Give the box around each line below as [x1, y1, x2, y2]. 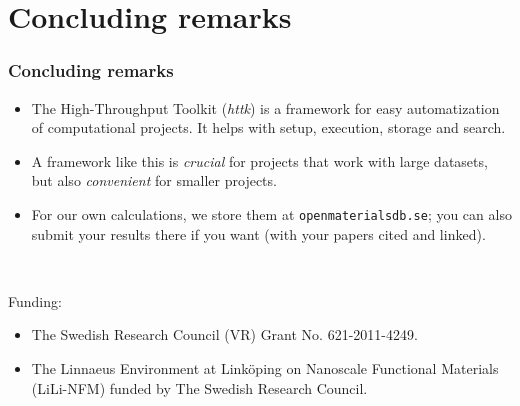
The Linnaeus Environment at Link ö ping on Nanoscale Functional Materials [31, 358, 499, 378]
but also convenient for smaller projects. [31, 170, 277, 191]
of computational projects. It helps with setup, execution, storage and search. [31, 117, 506, 138]
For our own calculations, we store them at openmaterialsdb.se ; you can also [31, 203, 512, 224]
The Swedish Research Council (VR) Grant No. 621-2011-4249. [31, 324, 418, 345]
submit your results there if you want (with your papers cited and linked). [31, 223, 486, 244]
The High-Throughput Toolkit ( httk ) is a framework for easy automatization [31, 97, 500, 118]
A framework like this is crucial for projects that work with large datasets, [31, 150, 488, 171]
